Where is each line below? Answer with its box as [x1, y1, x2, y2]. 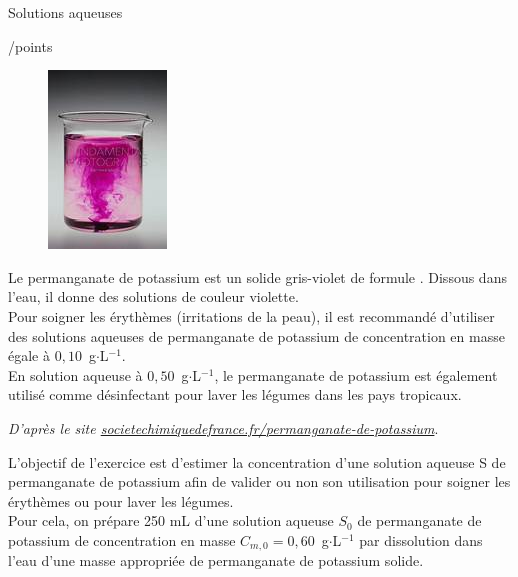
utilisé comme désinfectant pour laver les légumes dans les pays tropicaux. [8, 384, 462, 405]
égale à [8, 345, 50, 366]
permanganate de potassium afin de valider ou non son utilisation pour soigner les [8, 471, 511, 492]
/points [8, 35, 53, 56]
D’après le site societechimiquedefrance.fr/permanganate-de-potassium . [8, 417, 439, 438]
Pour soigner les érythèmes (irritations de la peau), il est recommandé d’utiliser [8, 305, 495, 326]
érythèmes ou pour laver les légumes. [8, 490, 234, 511]
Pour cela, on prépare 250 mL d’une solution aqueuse [8, 510, 334, 531]
